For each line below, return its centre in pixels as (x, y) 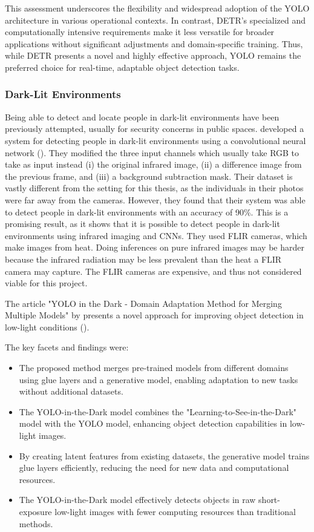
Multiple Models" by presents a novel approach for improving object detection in (154, 315)
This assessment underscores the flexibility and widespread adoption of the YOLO (157, 8)
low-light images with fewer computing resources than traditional (175, 511)
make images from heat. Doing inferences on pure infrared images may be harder (155, 247)
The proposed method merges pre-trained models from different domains (154, 368)
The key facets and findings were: (67, 347)
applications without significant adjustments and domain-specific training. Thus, (154, 43)
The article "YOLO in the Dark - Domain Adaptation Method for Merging (143, 303)
